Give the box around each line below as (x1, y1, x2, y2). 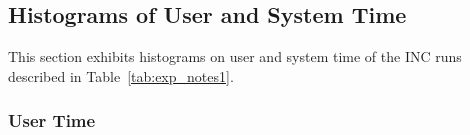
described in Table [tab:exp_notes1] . (8, 65, 234, 86)
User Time (8, 108, 96, 133)
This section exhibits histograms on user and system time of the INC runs (8, 46, 462, 67)
